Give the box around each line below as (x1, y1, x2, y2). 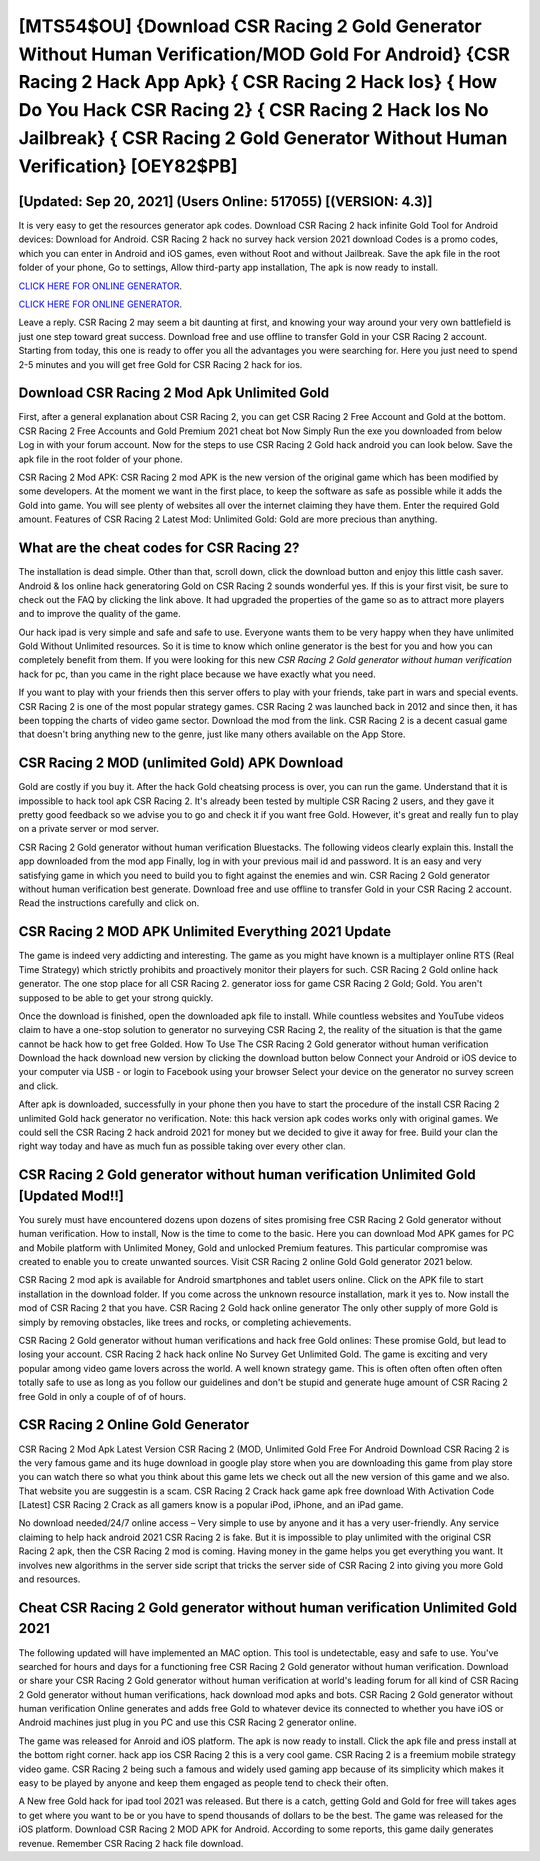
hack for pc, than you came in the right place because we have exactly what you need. (18, 668, 376, 680)
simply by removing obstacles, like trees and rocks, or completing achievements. (18, 1316, 352, 1328)
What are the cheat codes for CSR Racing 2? (18, 540, 300, 557)
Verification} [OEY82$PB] (18, 155, 239, 177)
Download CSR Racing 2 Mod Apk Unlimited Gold (18, 385, 330, 402)
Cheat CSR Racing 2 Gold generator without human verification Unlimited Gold (18, 1599, 518, 1616)
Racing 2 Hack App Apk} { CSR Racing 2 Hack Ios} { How (18, 71, 498, 94)
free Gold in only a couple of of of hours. (18, 1390, 187, 1402)
